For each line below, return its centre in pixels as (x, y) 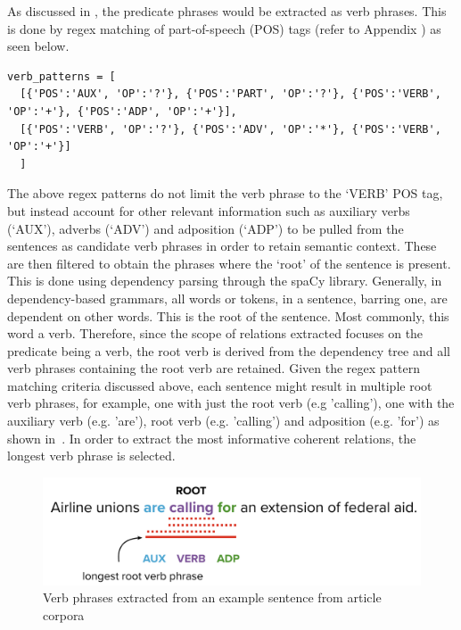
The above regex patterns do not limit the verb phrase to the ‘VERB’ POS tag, (225, 193)
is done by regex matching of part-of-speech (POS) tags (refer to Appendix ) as (224, 28)
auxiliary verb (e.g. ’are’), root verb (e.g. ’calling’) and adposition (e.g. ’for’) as (223, 421)
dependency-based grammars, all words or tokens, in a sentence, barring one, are (227, 298)
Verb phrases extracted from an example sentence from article (212, 597)
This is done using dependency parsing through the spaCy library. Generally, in (225, 281)
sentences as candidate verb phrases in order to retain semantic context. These (222, 246)
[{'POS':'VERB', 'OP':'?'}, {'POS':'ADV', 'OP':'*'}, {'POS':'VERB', (230, 129)
